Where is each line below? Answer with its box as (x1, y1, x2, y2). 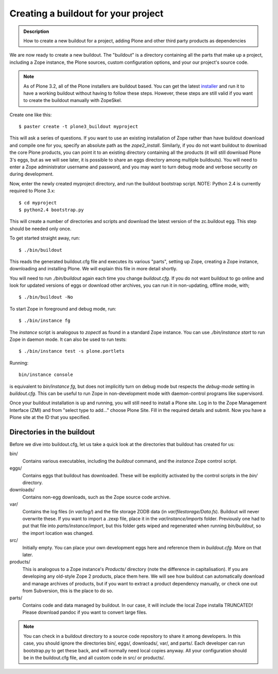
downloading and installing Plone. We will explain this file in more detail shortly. (9, 266, 178, 272)
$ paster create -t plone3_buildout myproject (19, 124, 138, 130)
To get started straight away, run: (9, 235, 80, 241)
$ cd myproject (19, 200, 57, 205)
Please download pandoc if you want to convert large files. (22, 609, 147, 615)
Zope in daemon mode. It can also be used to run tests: (9, 336, 127, 342)
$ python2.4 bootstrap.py (19, 206, 84, 213)
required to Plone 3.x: (9, 188, 56, 194)
